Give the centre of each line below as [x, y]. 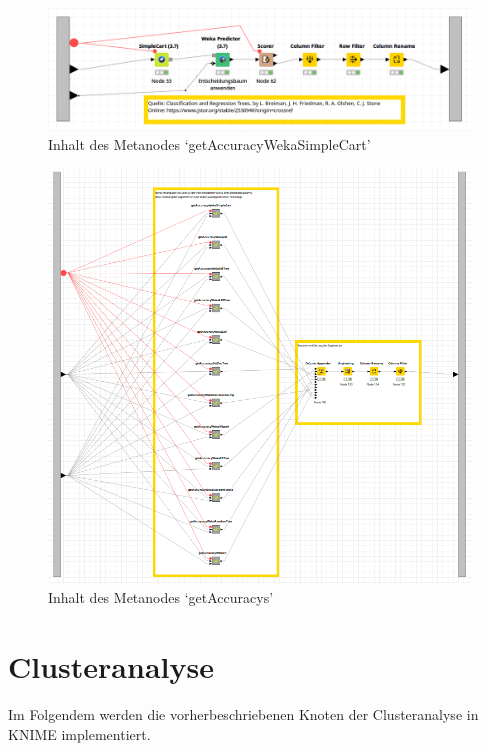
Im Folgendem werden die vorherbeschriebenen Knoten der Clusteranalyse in [243, 714]
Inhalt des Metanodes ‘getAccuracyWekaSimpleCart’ [209, 144]
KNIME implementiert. [79, 733]
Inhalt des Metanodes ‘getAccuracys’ [161, 597]
